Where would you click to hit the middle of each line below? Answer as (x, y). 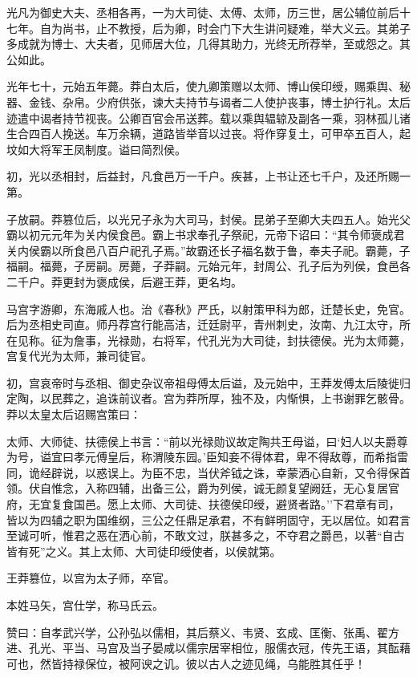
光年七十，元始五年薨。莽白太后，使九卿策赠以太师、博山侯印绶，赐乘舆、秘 (208, 86)
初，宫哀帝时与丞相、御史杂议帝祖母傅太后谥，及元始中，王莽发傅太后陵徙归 (208, 382)
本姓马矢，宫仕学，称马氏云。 (85, 605)
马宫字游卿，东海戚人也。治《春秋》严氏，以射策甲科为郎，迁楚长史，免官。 (208, 308)
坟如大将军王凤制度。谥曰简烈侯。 (96, 149)
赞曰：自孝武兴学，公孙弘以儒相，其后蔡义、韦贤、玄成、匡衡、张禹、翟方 (203, 632)
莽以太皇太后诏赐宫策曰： (74, 414)
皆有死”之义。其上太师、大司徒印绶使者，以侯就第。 (144, 551)
